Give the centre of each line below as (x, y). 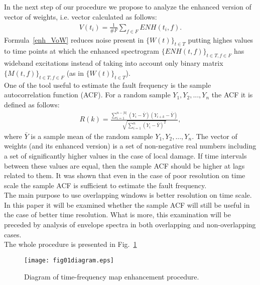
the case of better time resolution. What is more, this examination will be (117, 215)
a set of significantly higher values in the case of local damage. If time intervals (125, 155)
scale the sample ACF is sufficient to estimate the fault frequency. (105, 185)
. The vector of (215, 136)
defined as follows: (32, 104)
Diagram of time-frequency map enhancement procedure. (112, 276)
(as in (75, 73)
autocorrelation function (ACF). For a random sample (87, 95)
